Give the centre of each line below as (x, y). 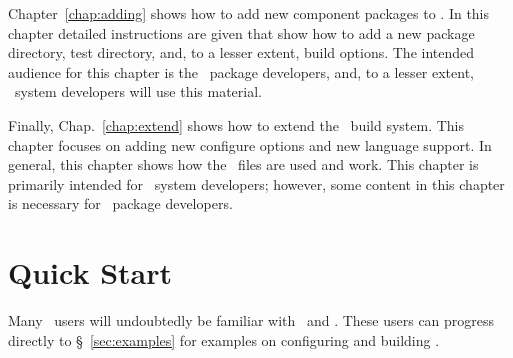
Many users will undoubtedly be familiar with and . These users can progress (251, 320)
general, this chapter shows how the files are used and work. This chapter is (243, 164)
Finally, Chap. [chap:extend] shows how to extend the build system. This (236, 124)
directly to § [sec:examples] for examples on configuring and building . (224, 339)
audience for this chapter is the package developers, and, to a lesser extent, (241, 71)
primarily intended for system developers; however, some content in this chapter (256, 183)
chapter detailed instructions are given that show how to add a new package (241, 32)
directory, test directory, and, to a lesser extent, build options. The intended (241, 52)
